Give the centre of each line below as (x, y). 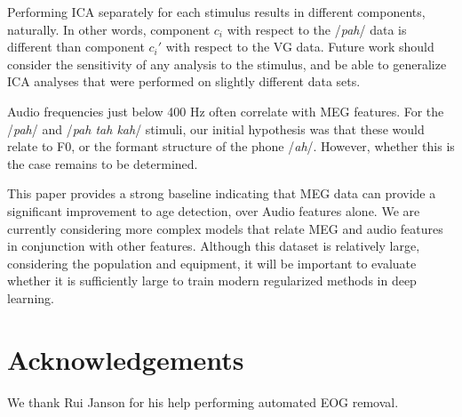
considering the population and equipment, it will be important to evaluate (212, 263)
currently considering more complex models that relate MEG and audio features (225, 228)
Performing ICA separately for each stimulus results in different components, (216, 12)
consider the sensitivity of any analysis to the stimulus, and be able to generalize (227, 64)
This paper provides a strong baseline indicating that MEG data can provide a (222, 193)
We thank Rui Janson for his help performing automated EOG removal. (203, 401)
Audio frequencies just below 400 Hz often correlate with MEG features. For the (226, 111)
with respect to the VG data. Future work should (300, 47)
